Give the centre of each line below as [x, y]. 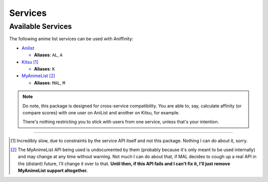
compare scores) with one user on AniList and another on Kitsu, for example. [101, 112]
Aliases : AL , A [48, 55]
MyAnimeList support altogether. [53, 171]
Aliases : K [44, 69]
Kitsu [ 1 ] [30, 62]
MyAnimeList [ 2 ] [38, 76]
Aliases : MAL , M [50, 83]
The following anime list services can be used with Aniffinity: [71, 39]
